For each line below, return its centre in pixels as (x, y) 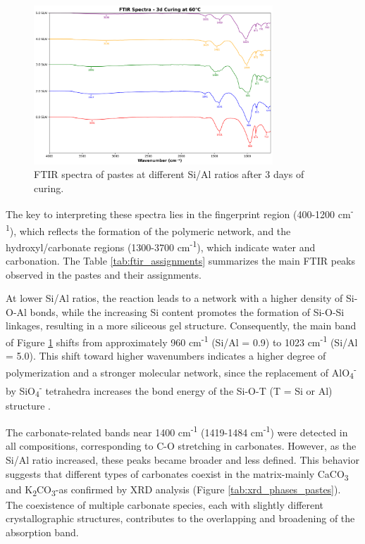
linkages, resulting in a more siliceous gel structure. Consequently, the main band (181, 325)
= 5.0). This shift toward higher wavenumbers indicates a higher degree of (166, 356)
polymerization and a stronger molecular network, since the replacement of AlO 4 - (181, 372)
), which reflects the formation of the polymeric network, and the (150, 230)
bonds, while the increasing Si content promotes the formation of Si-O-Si (187, 311)
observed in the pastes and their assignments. (104, 274)
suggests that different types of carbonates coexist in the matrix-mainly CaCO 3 (177, 474)
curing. (49, 188)
